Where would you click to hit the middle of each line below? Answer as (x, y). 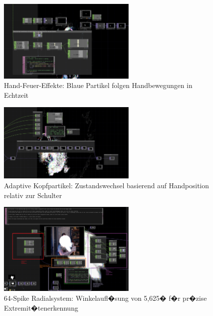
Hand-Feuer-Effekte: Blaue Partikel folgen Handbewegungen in (98, 85)
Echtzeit (16, 95)
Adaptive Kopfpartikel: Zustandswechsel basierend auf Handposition (106, 185)
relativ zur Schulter (33, 195)
